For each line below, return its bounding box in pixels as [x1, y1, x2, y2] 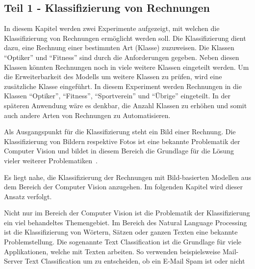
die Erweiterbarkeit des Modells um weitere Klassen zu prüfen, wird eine [4, 71, 222, 82]
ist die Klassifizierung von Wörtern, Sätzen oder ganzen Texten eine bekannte [4, 227, 238, 237]
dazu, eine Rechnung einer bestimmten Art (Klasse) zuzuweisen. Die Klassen [4, 42, 234, 53]
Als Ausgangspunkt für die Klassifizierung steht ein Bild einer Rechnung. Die [4, 126, 236, 137]
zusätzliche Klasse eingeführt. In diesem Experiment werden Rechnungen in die [4, 81, 242, 91]
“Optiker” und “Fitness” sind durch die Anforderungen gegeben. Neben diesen [4, 52, 239, 62]
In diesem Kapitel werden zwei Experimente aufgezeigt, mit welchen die [4, 23, 220, 33]
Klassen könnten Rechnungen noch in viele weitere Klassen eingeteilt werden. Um [4, 61, 249, 72]
